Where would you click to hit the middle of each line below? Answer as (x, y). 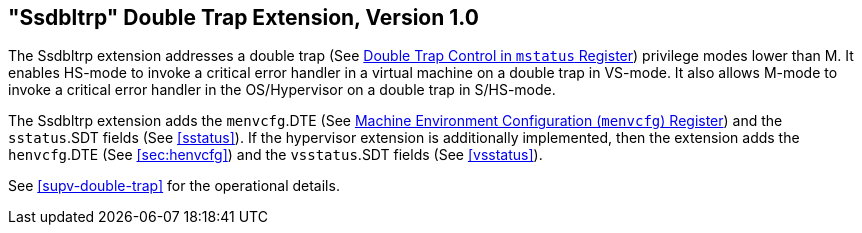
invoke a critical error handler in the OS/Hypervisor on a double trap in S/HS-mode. (282, 90)
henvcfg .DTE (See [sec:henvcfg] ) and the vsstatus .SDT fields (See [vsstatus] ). (275, 155)
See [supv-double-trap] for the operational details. (174, 186)
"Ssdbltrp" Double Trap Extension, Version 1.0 (243, 17)
